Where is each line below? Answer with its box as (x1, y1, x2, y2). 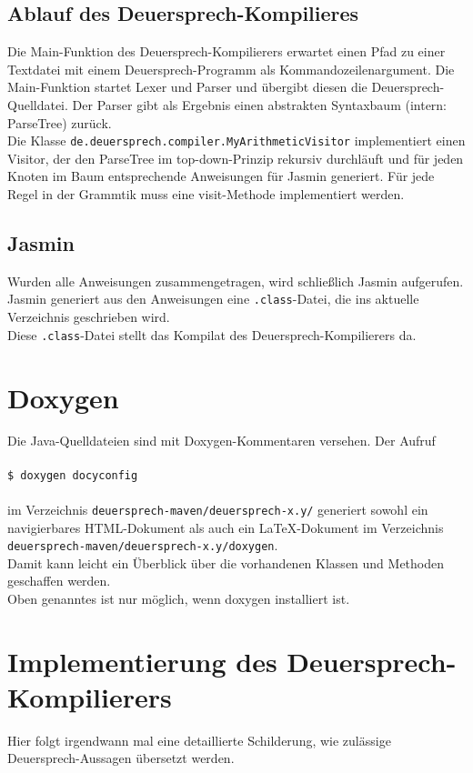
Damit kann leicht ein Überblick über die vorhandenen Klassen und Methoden (7, 553, 445, 572)
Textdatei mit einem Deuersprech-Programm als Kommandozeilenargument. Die (7, 59, 455, 78)
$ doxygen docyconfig (7, 468, 138, 482)
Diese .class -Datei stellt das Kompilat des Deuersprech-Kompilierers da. (7, 325, 417, 344)
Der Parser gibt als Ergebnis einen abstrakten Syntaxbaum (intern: (72, 95, 448, 114)
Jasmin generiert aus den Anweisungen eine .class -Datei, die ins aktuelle (7, 289, 419, 308)
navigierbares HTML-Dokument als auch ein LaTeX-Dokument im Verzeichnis (7, 517, 444, 537)
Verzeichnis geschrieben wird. (7, 307, 170, 326)
